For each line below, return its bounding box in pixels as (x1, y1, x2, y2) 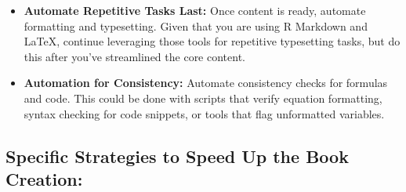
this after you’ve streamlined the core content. (24, 48, 245, 64)
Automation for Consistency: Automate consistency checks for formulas (24, 74, 388, 91)
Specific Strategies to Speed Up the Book (5, 143, 349, 168)
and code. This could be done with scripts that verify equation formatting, (24, 89, 382, 106)
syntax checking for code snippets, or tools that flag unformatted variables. (24, 105, 385, 121)
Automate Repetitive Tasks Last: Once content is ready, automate (24, 2, 366, 18)
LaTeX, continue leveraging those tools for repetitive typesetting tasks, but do (24, 33, 401, 49)
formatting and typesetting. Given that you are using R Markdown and (24, 17, 368, 34)
